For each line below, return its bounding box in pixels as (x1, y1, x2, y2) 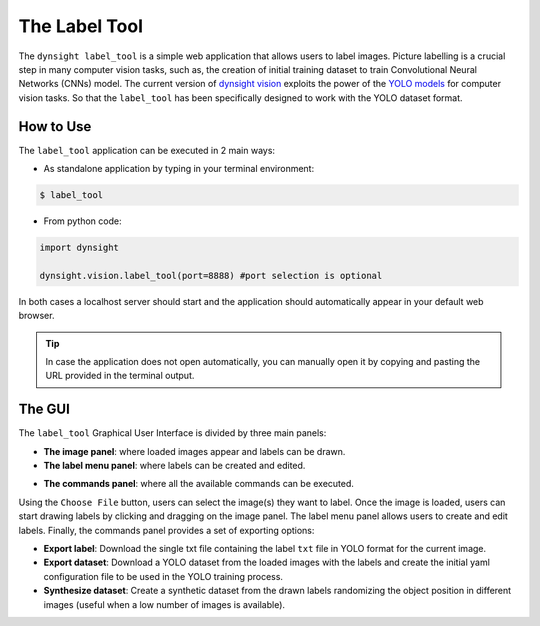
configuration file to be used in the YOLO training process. (43, 570, 284, 582)
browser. (18, 310, 55, 322)
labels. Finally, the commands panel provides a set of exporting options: (18, 524, 315, 536)
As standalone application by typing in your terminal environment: (43, 163, 315, 175)
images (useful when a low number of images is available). (43, 598, 285, 610)
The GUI (18, 401, 70, 418)
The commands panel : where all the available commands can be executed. (43, 478, 355, 490)
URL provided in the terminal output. (45, 370, 195, 382)
